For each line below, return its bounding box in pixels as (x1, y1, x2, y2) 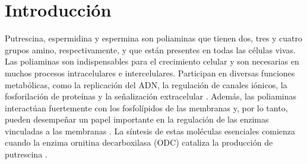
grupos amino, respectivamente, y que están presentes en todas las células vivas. (5, 43, 296, 56)
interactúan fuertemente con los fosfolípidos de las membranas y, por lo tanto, (5, 101, 288, 114)
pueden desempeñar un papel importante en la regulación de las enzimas (5, 113, 269, 126)
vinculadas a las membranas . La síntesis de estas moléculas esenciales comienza (5, 124, 296, 137)
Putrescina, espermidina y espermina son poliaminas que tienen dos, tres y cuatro (5, 32, 303, 44)
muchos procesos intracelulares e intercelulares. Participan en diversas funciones (5, 66, 295, 79)
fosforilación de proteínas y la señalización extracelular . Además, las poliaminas (5, 90, 297, 102)
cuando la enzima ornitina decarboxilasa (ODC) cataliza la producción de (5, 136, 273, 149)
